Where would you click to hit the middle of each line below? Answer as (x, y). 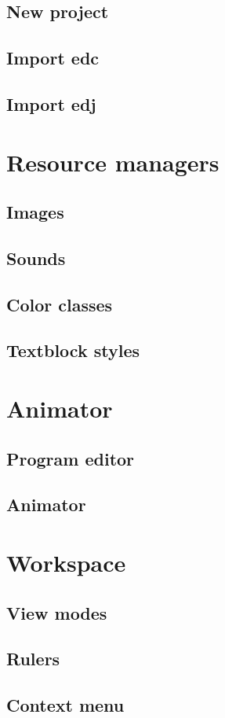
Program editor (71, 458)
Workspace (66, 562)
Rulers (33, 659)
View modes (57, 612)
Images (35, 212)
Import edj (51, 103)
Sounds (36, 258)
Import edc (53, 58)
